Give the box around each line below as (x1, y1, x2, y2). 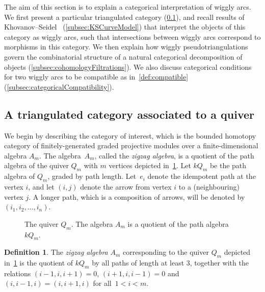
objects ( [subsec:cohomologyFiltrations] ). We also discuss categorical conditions (4, 61, 252, 72)
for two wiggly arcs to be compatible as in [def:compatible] (4, 71, 189, 82)
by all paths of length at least (92, 257, 184, 268)
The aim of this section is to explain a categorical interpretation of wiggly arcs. (4, 2, 251, 12)
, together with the (190, 257, 249, 268)
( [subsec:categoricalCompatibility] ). (4, 81, 114, 92)
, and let (28, 181, 55, 192)
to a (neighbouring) (178, 181, 240, 192)
